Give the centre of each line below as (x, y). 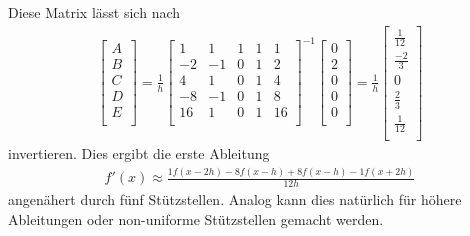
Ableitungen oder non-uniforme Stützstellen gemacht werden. (196, 218)
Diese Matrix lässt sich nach (94, 12)
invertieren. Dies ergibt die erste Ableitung (139, 153)
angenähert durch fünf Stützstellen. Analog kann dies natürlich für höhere (235, 198)
